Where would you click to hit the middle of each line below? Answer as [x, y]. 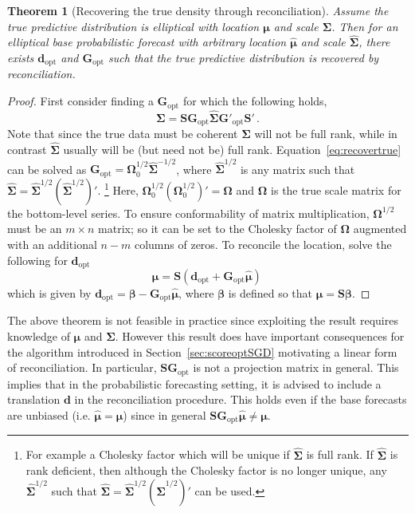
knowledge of [39, 336]
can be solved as [47, 169]
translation [34, 399]
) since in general [164, 414]
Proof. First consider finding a [80, 101]
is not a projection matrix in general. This [296, 367]
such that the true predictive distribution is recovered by [244, 57]
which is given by [49, 292]
